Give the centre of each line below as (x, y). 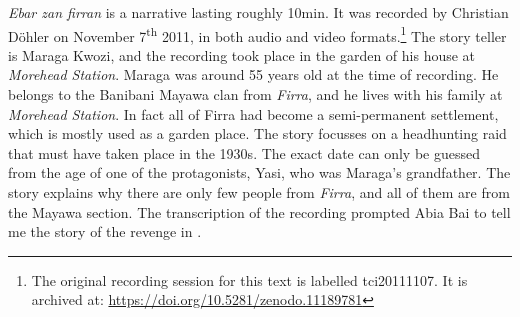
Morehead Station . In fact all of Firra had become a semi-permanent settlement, (253, 113)
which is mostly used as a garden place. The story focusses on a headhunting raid (257, 133)
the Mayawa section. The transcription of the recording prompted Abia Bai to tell (259, 211)
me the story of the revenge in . (105, 231)
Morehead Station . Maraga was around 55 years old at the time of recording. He (253, 74)
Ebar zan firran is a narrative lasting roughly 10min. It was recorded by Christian (258, 12)
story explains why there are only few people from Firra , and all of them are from (259, 192)
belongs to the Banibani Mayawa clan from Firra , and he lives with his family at (255, 94)
